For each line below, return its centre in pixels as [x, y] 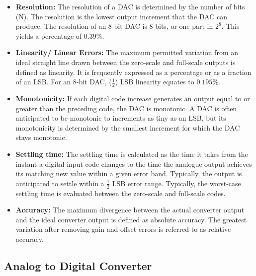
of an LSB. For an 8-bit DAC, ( [64, 82]
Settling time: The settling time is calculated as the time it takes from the [132, 154]
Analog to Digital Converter [78, 265]
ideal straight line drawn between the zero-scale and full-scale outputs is [126, 62]
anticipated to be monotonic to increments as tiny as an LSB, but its [121, 118]
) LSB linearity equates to [155, 82]
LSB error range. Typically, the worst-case [176, 183]
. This [230, 26]
